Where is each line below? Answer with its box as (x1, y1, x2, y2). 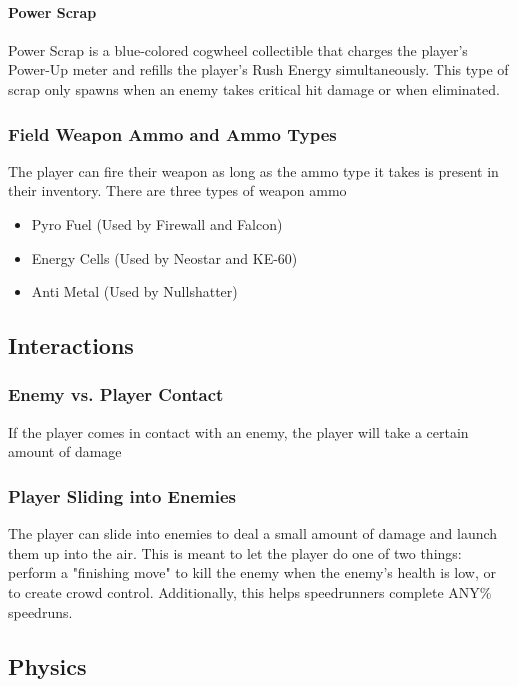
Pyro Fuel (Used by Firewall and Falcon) (31, 213, 283, 234)
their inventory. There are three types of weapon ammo (8, 180, 347, 201)
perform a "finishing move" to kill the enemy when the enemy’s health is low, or (8, 562, 496, 583)
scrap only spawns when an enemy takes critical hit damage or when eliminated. (8, 78, 500, 99)
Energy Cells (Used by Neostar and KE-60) (31, 247, 298, 268)
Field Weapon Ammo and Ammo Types (8, 121, 337, 146)
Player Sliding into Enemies (8, 483, 236, 508)
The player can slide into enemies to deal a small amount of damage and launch (8, 523, 498, 544)
